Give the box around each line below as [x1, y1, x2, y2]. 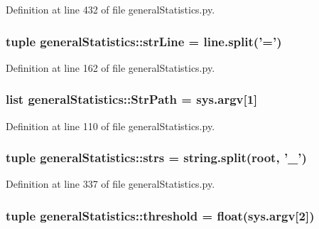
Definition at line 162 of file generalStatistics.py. [6, 60, 215, 75]
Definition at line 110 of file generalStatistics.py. [6, 118, 215, 133]
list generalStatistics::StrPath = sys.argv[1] [6, 90, 258, 108]
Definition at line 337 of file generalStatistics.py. [6, 176, 215, 191]
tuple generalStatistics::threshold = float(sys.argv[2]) [6, 206, 315, 224]
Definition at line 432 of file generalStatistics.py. [6, 2, 215, 16]
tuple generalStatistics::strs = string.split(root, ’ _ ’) [6, 149, 307, 166]
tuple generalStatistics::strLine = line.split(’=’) [6, 32, 282, 50]
